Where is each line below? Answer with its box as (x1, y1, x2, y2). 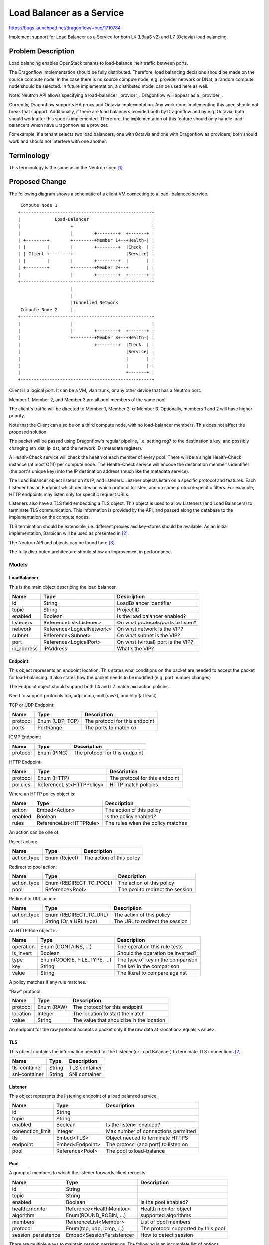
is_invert (12, 950, 32, 957)
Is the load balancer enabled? (117, 613, 186, 620)
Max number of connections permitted (106, 1128, 196, 1135)
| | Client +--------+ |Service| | (18, 251, 155, 256)
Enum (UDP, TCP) (37, 718, 79, 725)
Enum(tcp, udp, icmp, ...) (65, 1225, 124, 1232)
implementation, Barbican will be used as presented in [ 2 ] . (9, 530, 129, 536)
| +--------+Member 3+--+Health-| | (18, 335, 155, 341)
